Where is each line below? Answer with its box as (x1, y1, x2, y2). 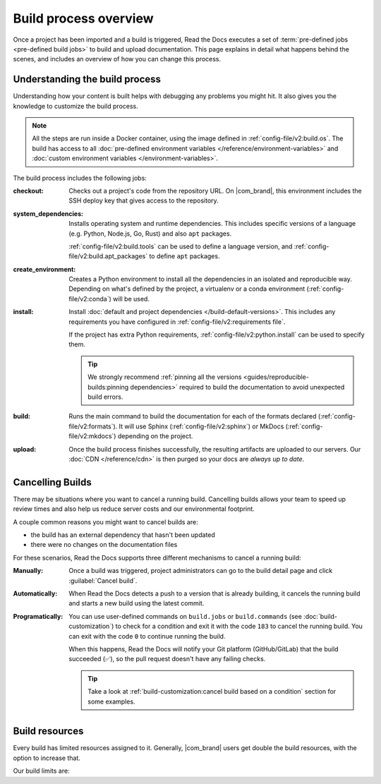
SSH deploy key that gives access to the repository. (68, 196, 219, 205)
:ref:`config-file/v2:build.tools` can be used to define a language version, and (68, 242, 293, 251)
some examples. (87, 697, 135, 706)
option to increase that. (13, 754, 80, 762)
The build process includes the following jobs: (13, 174, 147, 182)
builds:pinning (87, 382, 129, 391)
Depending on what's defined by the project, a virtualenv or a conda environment (68, 284, 306, 293)
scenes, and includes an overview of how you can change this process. (13, 55, 222, 64)
